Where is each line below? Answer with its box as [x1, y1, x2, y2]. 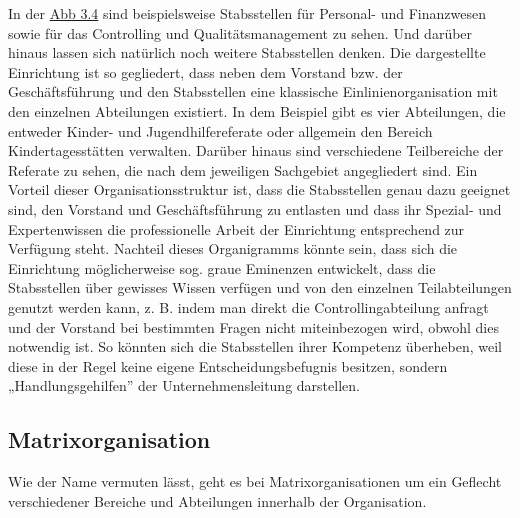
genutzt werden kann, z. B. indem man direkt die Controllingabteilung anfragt [8, 296, 489, 317]
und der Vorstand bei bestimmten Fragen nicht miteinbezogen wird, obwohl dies [8, 316, 499, 337]
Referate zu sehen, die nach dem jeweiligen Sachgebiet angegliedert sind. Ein [8, 159, 478, 180]
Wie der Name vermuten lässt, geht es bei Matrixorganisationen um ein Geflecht [8, 471, 502, 492]
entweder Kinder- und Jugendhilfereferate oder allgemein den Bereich [8, 120, 433, 141]
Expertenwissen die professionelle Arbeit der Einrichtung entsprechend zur [8, 218, 465, 239]
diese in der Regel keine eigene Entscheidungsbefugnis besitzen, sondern [8, 355, 448, 376]
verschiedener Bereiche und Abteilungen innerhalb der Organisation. [8, 490, 427, 511]
